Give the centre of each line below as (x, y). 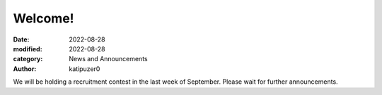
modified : (28, 49)
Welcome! (44, 18)
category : (28, 59)
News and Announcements (108, 59)
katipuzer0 (85, 69)
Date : (21, 39)
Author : (25, 69)
